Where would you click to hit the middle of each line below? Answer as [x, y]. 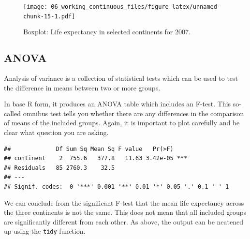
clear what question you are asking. [56, 132]
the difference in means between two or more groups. [82, 87]
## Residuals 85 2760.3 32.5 [59, 168]
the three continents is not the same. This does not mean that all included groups [125, 212]
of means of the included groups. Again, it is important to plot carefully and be [122, 123]
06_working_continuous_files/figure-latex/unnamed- [136, 7]
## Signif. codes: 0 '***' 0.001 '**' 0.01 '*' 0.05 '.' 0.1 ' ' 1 [117, 187]
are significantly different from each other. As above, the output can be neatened [124, 221]
